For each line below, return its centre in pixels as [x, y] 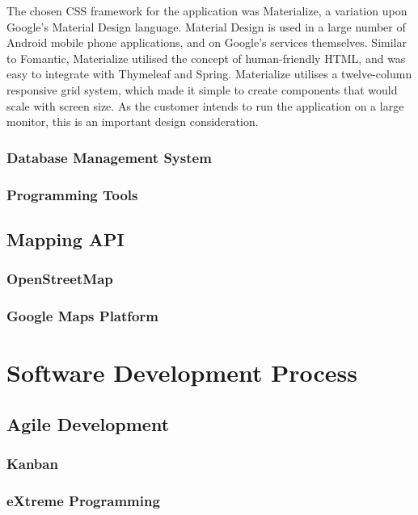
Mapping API [65, 239]
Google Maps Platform [82, 315]
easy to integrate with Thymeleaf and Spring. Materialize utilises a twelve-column [209, 74]
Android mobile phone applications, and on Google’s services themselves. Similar [207, 42]
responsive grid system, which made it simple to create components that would [202, 89]
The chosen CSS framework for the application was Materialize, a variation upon [207, 10]
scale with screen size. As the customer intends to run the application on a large [205, 105]
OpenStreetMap [60, 279]
